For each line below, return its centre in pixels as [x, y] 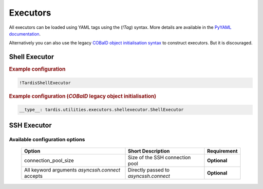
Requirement [223, 151]
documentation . [25, 34]
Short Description [149, 151]
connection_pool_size [49, 160]
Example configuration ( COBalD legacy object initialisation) [83, 96]
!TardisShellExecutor [45, 83]
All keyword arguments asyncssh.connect [72, 170]
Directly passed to [149, 170]
